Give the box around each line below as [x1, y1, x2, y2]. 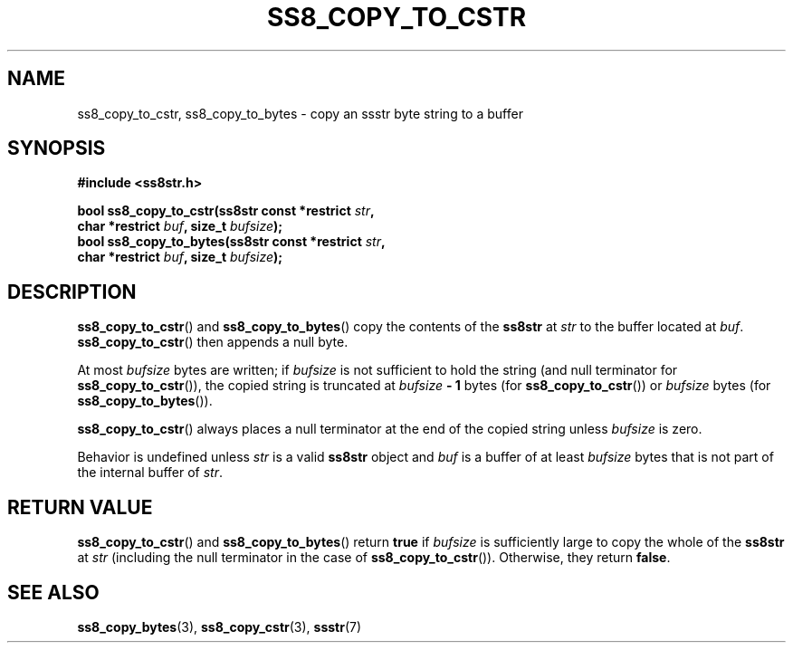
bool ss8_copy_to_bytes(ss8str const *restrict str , [77, 234, 386, 250]
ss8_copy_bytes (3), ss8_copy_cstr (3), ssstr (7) [77, 618, 362, 635]
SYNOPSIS [7, 137, 106, 160]
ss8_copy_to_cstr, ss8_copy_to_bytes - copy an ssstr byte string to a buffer [77, 105, 523, 121]
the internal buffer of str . [77, 464, 224, 481]
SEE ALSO [7, 580, 100, 604]
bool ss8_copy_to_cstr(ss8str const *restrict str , [77, 203, 375, 219]
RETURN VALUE [7, 495, 153, 519]
